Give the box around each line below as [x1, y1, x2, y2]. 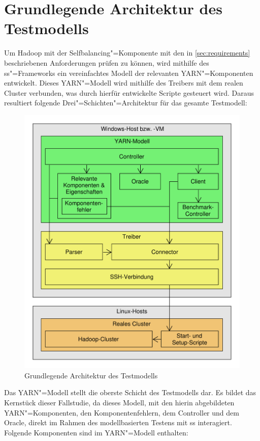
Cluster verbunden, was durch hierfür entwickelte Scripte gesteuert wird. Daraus [4, 87, 254, 98]
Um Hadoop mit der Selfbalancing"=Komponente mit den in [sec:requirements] [4, 47, 250, 58]
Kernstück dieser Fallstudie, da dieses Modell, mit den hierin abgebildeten [4, 397, 235, 407]
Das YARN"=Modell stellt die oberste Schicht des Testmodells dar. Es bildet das [4, 387, 256, 398]
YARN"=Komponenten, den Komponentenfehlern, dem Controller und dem [4, 407, 239, 418]
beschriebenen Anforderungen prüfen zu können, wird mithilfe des [4, 57, 209, 68]
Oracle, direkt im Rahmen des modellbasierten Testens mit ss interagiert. [4, 417, 232, 428]
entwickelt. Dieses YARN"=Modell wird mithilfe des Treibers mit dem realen [4, 77, 243, 88]
